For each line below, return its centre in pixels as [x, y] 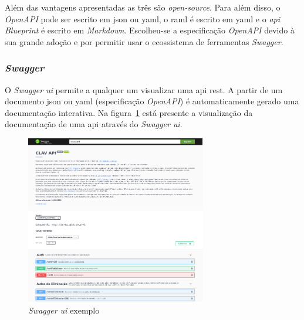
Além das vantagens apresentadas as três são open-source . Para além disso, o [143, 7]
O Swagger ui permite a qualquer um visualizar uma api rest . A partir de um [144, 89]
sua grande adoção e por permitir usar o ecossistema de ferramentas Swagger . [144, 41]
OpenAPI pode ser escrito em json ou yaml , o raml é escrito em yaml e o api [142, 18]
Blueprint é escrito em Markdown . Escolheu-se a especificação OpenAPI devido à [150, 30]
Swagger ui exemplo [64, 310]
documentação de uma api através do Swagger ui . [94, 124]
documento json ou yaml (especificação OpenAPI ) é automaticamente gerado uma [152, 101]
